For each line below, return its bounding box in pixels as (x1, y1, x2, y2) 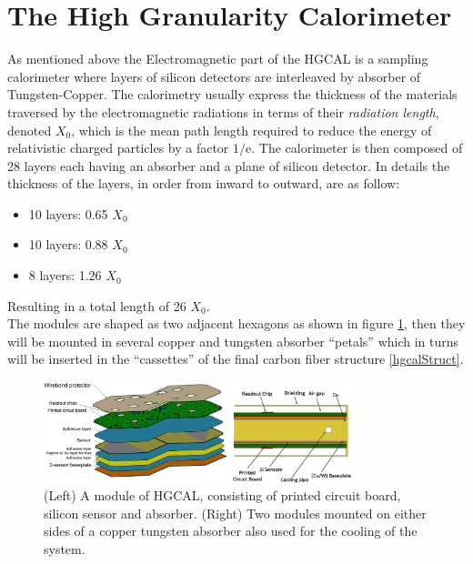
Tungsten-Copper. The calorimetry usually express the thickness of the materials (7, 85, 458, 104)
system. (44, 539, 86, 559)
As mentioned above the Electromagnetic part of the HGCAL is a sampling (7, 49, 428, 68)
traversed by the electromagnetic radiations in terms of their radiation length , (7, 102, 439, 121)
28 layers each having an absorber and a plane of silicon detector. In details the (7, 156, 450, 175)
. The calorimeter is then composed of (251, 138, 463, 157)
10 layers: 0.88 (28, 235, 108, 254)
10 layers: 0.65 (28, 204, 108, 223)
